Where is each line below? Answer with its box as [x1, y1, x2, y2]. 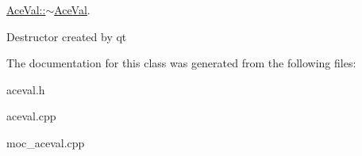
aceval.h [6, 81, 45, 97]
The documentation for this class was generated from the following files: [6, 55, 356, 71]
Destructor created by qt [6, 28, 127, 44]
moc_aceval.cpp [6, 134, 85, 150]
